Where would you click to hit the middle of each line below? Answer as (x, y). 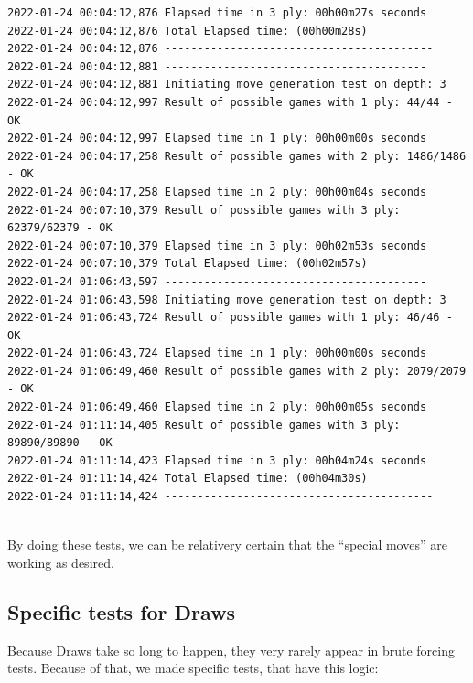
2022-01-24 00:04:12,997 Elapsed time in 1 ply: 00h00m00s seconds (217, 139)
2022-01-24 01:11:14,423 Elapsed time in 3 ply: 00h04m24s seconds (217, 460)
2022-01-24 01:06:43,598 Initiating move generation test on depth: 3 (227, 299)
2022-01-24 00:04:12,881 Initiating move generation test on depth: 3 (227, 85)
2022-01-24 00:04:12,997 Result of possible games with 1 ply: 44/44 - (230, 102)
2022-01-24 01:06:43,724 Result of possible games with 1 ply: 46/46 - (230, 318)
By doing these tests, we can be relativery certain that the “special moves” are (227, 544)
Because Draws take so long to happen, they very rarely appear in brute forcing (231, 650)
